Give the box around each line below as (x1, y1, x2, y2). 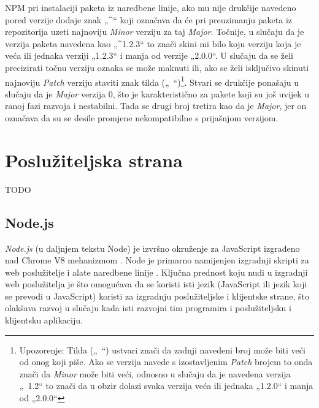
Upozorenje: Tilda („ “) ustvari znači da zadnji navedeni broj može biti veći (19, 343, 306, 356)
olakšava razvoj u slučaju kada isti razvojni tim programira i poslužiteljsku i (5, 301, 291, 314)
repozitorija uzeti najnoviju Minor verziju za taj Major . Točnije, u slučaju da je (5, 25, 304, 38)
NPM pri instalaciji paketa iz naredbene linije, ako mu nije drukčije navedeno (5, 1, 296, 13)
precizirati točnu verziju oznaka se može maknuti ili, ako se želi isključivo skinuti (5, 61, 309, 74)
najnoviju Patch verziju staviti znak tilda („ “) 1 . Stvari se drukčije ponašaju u (5, 74, 299, 88)
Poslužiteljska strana (5, 147, 183, 172)
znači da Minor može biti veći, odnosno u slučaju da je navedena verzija (19, 367, 291, 380)
